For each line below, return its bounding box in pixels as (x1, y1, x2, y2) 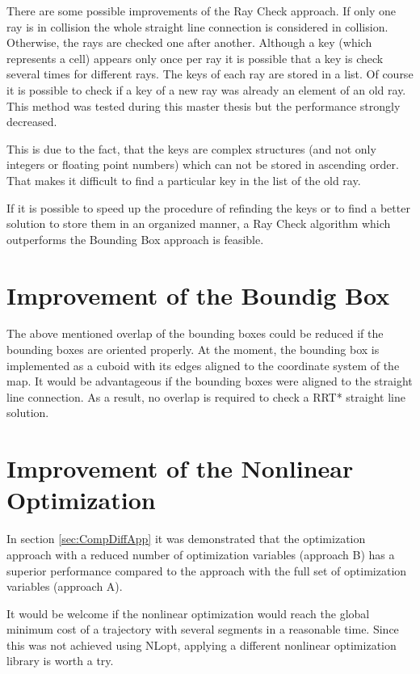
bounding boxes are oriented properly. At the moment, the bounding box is (6, 341, 380, 358)
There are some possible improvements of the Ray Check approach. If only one (6, 2, 397, 19)
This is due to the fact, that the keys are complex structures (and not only (6, 140, 376, 157)
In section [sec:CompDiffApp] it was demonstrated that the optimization (6, 530, 366, 547)
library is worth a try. (6, 652, 114, 669)
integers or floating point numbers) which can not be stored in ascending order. (6, 156, 399, 173)
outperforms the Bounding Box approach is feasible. (6, 230, 264, 247)
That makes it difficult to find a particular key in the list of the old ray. (6, 171, 361, 188)
